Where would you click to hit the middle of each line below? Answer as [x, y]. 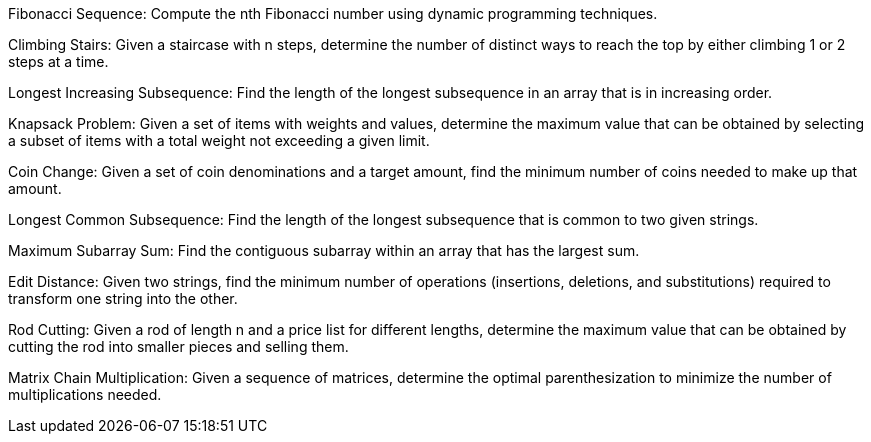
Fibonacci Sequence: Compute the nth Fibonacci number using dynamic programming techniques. [333, 13]
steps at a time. [58, 61]
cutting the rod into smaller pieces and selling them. [178, 346]
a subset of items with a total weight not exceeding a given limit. [219, 140]
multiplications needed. [85, 394]
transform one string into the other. [123, 298]
